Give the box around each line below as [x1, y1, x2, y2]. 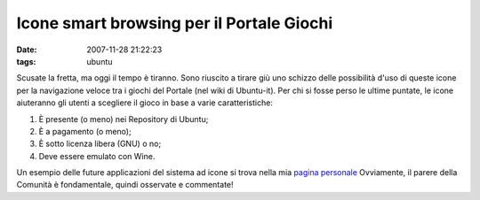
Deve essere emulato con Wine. [38, 150, 156, 161]
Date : [16, 44, 37, 55]
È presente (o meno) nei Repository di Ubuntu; [38, 113, 209, 124]
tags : [16, 56, 36, 66]
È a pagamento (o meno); [38, 126, 132, 136]
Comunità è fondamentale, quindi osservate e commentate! [16, 180, 235, 190]
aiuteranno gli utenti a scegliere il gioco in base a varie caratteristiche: [16, 97, 273, 108]
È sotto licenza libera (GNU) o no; [38, 138, 162, 150]
